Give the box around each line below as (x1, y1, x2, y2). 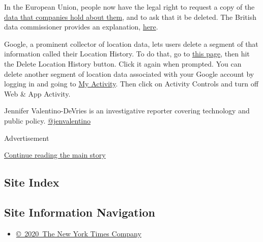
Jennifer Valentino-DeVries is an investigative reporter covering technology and (4, 105, 250, 116)
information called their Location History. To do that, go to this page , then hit (4, 48, 250, 59)
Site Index (4, 174, 60, 190)
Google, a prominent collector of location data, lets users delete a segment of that (4, 38, 258, 49)
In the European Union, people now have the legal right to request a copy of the (4, 2, 255, 12)
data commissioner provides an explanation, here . (4, 21, 158, 32)
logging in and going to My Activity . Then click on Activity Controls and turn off (4, 78, 258, 89)
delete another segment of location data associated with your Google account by (4, 68, 254, 79)
